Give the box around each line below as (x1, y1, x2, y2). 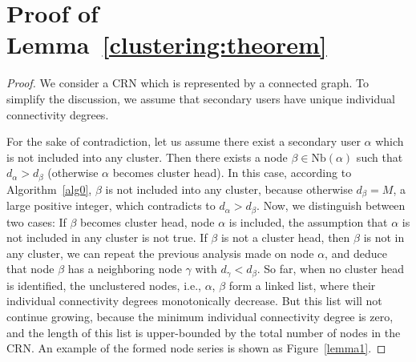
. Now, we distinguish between (256, 197, 406, 214)
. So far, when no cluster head (256, 260, 405, 277)
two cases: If (6, 213, 67, 230)
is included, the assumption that (228, 213, 388, 230)
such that (356, 148, 403, 165)
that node (6, 260, 55, 277)
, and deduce (325, 244, 387, 261)
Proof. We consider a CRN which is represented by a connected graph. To (6, 74, 369, 91)
